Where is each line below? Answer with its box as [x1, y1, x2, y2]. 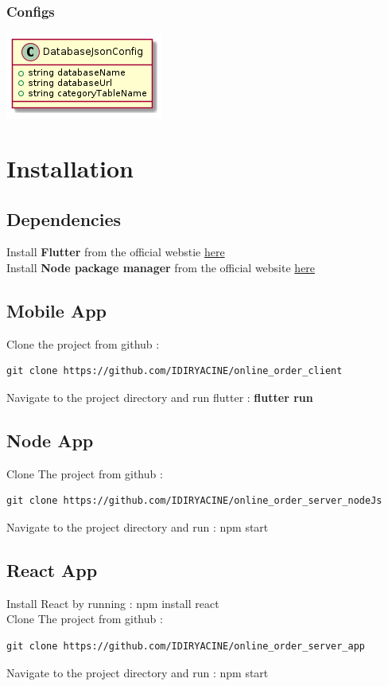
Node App [6, 427, 94, 452]
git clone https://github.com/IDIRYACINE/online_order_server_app [6, 640, 366, 652]
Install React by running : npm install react [6, 594, 219, 611]
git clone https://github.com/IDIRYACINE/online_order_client [6, 365, 343, 377]
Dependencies [6, 206, 122, 231]
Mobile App [6, 298, 107, 322]
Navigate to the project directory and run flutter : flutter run [6, 388, 313, 405]
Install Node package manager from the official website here [6, 259, 316, 275]
